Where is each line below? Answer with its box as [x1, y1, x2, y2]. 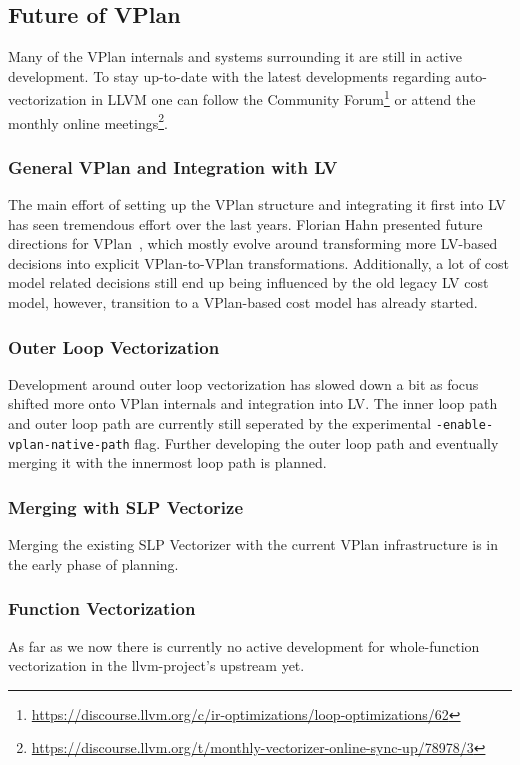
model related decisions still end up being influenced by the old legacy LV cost [8, 272, 489, 293]
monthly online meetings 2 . [8, 109, 168, 133]
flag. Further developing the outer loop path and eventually [134, 432, 499, 453]
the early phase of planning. [8, 553, 179, 574]
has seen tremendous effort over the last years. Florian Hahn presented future [8, 213, 483, 234]
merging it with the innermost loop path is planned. [8, 452, 327, 473]
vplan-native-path [8, 437, 130, 452]
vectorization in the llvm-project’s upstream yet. [8, 655, 305, 676]
